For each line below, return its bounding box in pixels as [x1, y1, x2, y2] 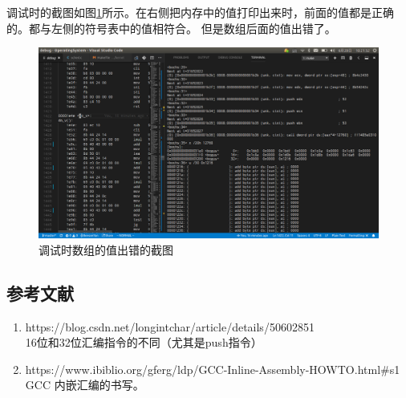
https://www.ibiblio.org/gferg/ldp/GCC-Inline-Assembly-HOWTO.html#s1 [25, 360, 400, 377]
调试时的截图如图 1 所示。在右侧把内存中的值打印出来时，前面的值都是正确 [6, 4, 394, 20]
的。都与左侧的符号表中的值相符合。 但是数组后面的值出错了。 [6, 19, 336, 36]
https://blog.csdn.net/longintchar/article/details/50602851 [25, 318, 315, 335]
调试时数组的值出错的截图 [39, 241, 173, 258]
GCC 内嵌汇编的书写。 [25, 376, 144, 393]
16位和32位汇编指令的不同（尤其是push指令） [25, 334, 262, 351]
